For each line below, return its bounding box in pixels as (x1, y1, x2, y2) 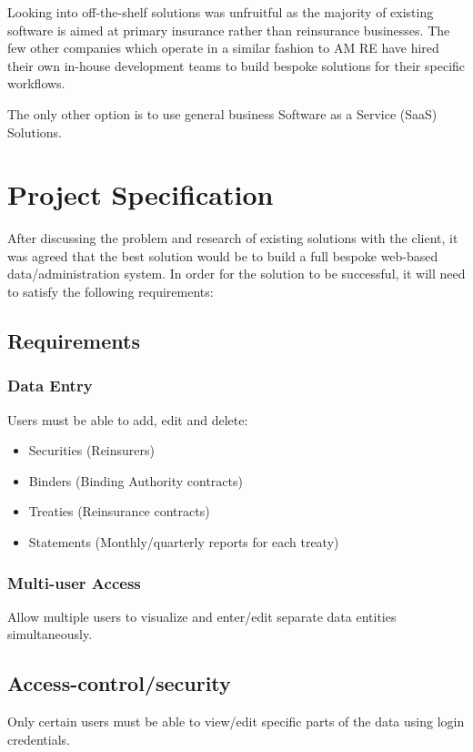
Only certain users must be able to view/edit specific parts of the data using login (7, 712, 465, 731)
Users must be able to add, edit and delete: (7, 410, 248, 429)
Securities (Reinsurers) (28, 441, 156, 460)
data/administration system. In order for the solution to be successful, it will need (7, 264, 466, 283)
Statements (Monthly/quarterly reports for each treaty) (28, 533, 339, 552)
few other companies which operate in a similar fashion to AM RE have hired (7, 38, 439, 57)
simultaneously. (7, 625, 93, 644)
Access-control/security (7, 669, 231, 697)
